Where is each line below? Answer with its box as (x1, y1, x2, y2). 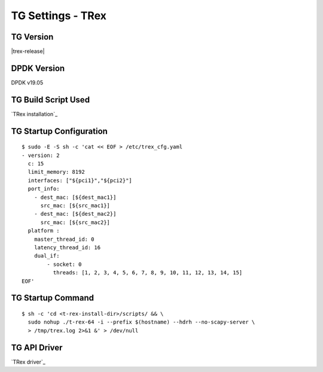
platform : (28, 228, 60, 234)
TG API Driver (11, 342, 63, 353)
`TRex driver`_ (11, 358, 46, 365)
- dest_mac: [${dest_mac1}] (33, 193, 117, 201)
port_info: (28, 186, 60, 192)
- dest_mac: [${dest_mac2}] (33, 210, 117, 217)
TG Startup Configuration (11, 126, 108, 136)
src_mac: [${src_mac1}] (40, 202, 111, 209)
